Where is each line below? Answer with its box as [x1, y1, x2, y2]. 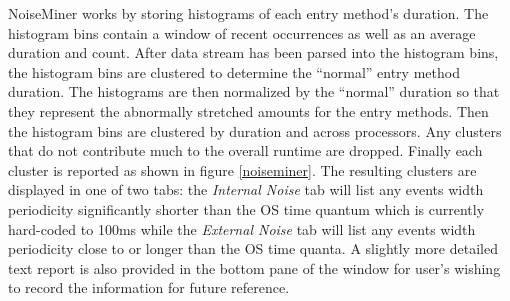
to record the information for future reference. [8, 277, 290, 298]
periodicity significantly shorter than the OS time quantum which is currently [8, 198, 485, 219]
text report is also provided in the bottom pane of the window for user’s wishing [8, 257, 501, 278]
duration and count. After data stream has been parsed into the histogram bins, [8, 42, 499, 63]
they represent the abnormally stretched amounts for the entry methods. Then [8, 100, 489, 121]
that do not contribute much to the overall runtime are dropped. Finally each [8, 140, 483, 161]
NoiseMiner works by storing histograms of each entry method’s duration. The [8, 3, 489, 23]
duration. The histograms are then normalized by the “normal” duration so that [8, 81, 500, 102]
